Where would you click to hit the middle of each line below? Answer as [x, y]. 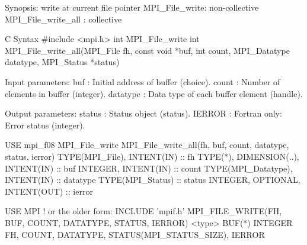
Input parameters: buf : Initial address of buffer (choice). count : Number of [143, 81]
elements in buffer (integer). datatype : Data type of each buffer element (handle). [154, 93]
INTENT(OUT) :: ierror [49, 191]
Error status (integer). [45, 125]
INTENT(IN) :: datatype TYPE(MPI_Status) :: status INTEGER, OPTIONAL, [153, 180]
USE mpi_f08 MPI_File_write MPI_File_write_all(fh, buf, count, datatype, [147, 145]
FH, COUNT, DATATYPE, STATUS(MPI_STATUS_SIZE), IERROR [135, 234]
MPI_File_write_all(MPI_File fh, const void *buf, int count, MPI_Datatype [147, 50]
